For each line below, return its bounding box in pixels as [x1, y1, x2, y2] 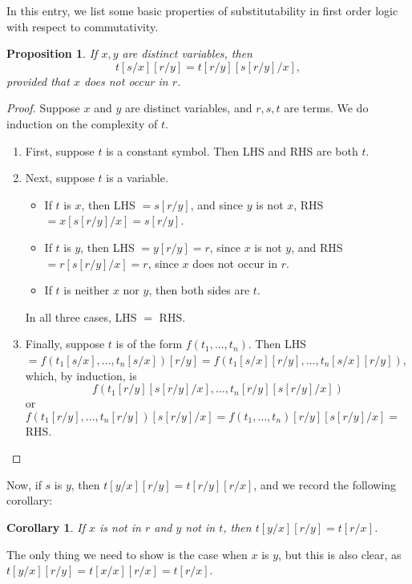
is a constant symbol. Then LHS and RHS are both [106, 142, 358, 159]
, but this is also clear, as [278, 545, 402, 562]
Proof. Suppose [6, 99, 80, 116]
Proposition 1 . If [6, 45, 98, 62]
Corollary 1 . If [6, 519, 85, 536]
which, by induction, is [25, 367, 137, 383]
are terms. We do [284, 99, 369, 116]
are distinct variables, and [124, 99, 252, 116]
